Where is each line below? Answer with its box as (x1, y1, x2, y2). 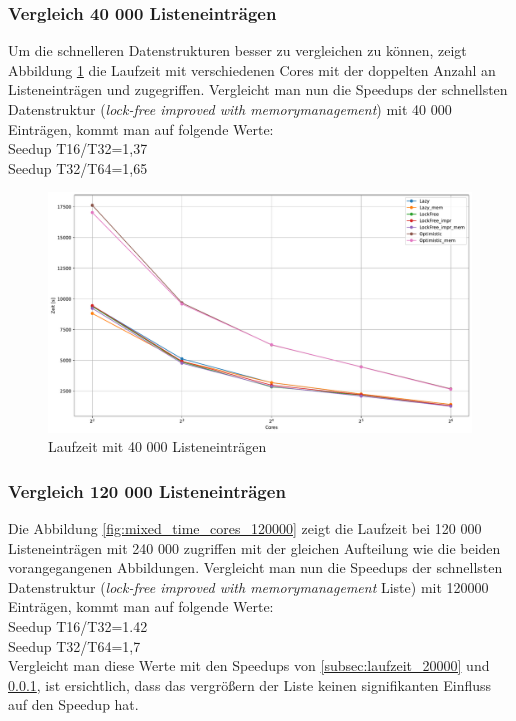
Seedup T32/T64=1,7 (8, 635, 141, 656)
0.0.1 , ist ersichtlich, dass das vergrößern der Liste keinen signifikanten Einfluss (8, 674, 492, 695)
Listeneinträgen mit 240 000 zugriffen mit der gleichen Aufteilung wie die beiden (8, 537, 501, 558)
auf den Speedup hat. (8, 694, 139, 715)
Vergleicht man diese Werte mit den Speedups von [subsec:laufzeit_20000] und (8, 655, 490, 676)
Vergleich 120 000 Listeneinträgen (8, 478, 286, 503)
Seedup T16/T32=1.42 (8, 615, 148, 636)
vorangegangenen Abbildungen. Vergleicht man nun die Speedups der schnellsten (8, 557, 503, 578)
